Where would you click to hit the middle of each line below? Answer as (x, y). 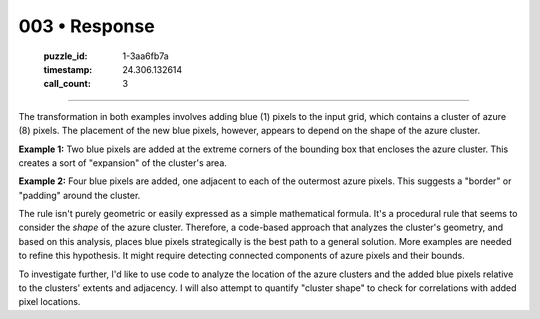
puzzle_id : (65, 56)
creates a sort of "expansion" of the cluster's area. (122, 162)
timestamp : (68, 69)
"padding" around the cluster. (79, 195)
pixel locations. (49, 302)
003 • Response (86, 26)
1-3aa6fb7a (145, 56)
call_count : (67, 84)
